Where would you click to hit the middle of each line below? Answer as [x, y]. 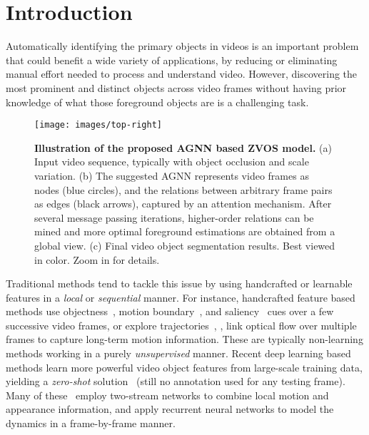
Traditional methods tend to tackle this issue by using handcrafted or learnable [179, 283]
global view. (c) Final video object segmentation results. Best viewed [185, 245]
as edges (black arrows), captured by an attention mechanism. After [183, 204]
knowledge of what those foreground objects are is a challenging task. [157, 102]
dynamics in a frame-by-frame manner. [91, 423]
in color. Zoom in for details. [97, 259]
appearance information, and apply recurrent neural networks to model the [170, 409]
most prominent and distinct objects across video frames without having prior [176, 87]
